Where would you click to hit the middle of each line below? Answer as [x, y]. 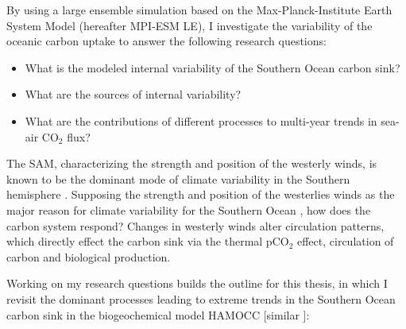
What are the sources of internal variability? [133, 94]
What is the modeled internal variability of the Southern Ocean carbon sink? [213, 67]
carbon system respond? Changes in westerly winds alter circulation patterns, [195, 225]
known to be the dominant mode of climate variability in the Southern [178, 178]
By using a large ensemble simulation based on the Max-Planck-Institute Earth [199, 10]
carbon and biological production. [89, 256]
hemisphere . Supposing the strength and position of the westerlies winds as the [201, 194]
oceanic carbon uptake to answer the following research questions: [166, 41]
